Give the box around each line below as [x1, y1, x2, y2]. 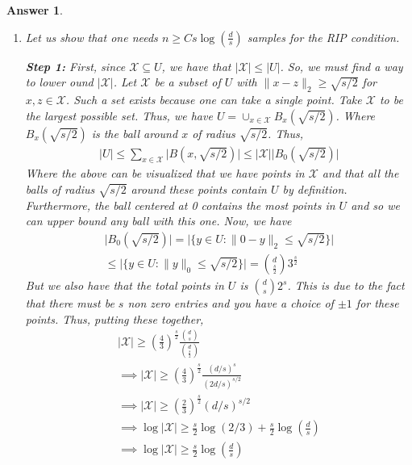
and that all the [322, 165, 399, 182]
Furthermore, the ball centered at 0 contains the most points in [25, 196, 335, 213]
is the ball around [91, 124, 178, 141]
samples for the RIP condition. [247, 28, 400, 45]
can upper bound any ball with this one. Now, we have [25, 212, 292, 229]
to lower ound [25, 73, 94, 90]
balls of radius [25, 181, 95, 197]
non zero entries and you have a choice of [127, 295, 334, 312]
